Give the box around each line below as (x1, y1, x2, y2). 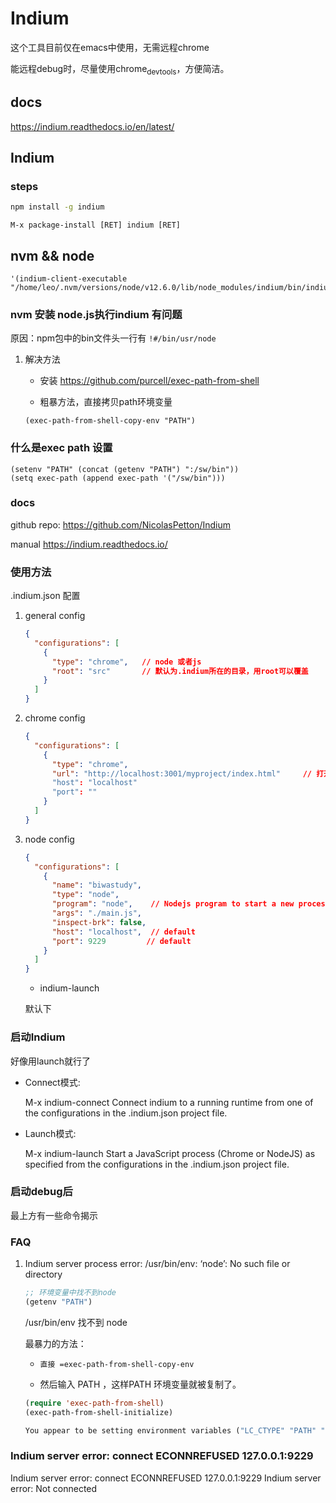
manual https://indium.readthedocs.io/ (10, 538, 168, 550)
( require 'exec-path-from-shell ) (24, 1398, 165, 1408)
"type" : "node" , (51, 890, 120, 900)
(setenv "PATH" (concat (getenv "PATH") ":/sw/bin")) (10, 464, 240, 474)
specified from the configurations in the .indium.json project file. (24, 1158, 290, 1170)
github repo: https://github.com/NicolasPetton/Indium (10, 518, 231, 531)
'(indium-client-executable (10, 273, 128, 284)
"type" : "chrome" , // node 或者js (51, 657, 202, 667)
